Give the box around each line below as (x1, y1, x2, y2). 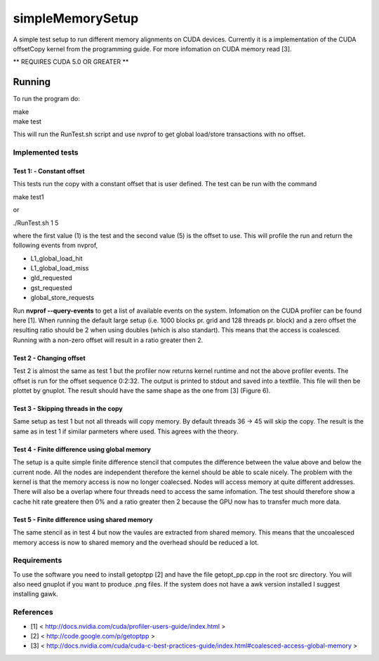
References (13, 608, 53, 617)
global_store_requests (30, 294, 95, 302)
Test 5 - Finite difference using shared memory (13, 515, 154, 523)
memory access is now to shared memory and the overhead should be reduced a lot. (13, 538, 259, 547)
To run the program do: (13, 95, 80, 103)
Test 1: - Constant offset (13, 166, 85, 175)
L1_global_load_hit (30, 254, 84, 263)
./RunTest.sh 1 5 (13, 218, 59, 227)
